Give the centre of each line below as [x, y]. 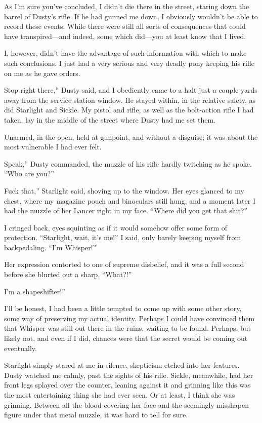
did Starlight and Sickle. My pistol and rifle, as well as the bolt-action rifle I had [129, 110]
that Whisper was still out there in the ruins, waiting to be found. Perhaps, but [128, 328]
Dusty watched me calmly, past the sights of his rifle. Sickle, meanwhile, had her [129, 375]
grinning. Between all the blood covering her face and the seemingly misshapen [126, 405]
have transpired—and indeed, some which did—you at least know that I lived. [125, 36]
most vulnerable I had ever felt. [53, 147]
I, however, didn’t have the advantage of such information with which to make [125, 53]
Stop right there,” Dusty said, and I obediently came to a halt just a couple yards [131, 90]
